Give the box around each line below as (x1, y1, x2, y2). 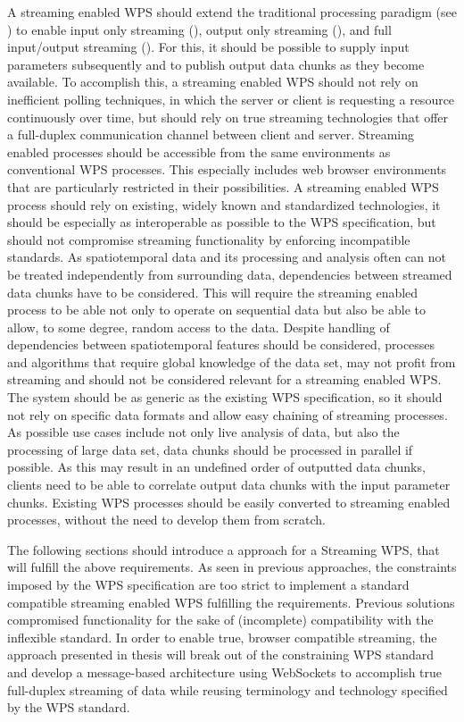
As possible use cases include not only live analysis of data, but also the (7, 423, 400, 441)
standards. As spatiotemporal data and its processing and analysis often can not (7, 248, 446, 266)
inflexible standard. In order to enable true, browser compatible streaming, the (7, 627, 437, 646)
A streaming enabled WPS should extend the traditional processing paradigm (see (7, 3, 457, 21)
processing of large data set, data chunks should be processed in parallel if (7, 440, 413, 458)
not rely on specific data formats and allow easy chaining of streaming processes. (7, 405, 448, 424)
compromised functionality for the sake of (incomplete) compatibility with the (7, 610, 434, 629)
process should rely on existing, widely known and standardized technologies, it (7, 195, 441, 214)
